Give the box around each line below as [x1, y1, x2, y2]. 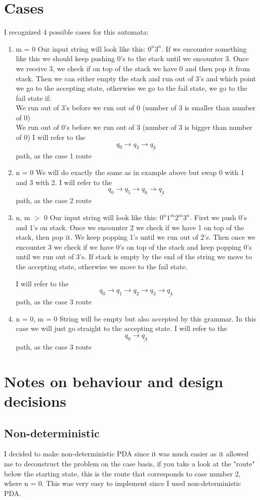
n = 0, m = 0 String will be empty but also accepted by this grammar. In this [16, 313, 256, 323]
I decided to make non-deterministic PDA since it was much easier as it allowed [4, 448, 249, 459]
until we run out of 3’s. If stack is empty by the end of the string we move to [16, 251, 252, 262]
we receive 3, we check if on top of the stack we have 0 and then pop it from [16, 63, 250, 73]
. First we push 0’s [190, 212, 247, 223]
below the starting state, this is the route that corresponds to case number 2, [4, 468, 241, 478]
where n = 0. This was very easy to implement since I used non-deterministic [4, 478, 241, 488]
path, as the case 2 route [16, 195, 92, 206]
